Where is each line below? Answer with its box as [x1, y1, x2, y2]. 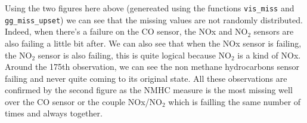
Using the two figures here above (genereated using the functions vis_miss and [5, 2, 294, 14]
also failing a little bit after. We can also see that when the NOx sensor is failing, [5, 36, 302, 49]
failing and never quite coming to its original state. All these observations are [5, 72, 287, 84]
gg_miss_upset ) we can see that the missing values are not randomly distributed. [5, 13, 303, 26]
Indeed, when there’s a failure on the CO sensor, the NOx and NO [5, 25, 248, 38]
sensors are [253, 25, 294, 38]
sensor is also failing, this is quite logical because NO [38, 48, 231, 61]
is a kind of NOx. [237, 48, 301, 61]
